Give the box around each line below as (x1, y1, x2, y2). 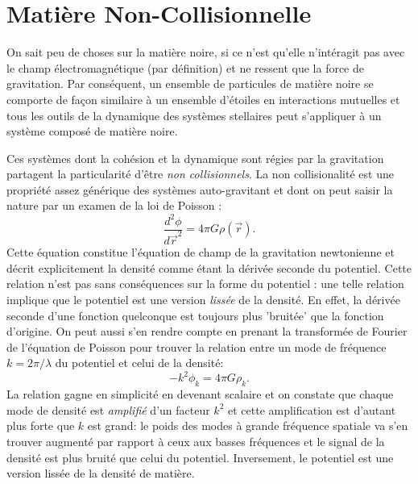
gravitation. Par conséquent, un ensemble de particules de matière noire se (6, 75, 374, 92)
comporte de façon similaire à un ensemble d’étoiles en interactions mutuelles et (6, 90, 400, 107)
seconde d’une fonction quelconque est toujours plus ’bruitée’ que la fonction (6, 307, 384, 323)
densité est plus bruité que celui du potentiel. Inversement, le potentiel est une (6, 449, 394, 465)
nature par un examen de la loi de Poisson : (6, 197, 222, 214)
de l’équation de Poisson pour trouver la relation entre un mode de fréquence (6, 338, 387, 355)
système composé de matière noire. (6, 123, 178, 140)
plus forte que (6, 417, 75, 434)
